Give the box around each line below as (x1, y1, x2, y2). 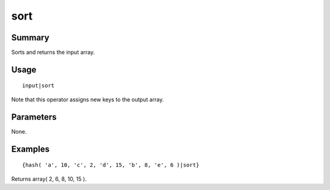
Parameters (11, 112, 57, 122)
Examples (11, 144, 50, 154)
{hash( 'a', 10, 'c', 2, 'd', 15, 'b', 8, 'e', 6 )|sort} (22, 162, 200, 169)
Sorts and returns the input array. (11, 49, 95, 56)
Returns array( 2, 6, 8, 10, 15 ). (11, 175, 87, 183)
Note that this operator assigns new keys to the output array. (11, 95, 164, 103)
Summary (11, 32, 50, 43)
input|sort (22, 82, 55, 89)
